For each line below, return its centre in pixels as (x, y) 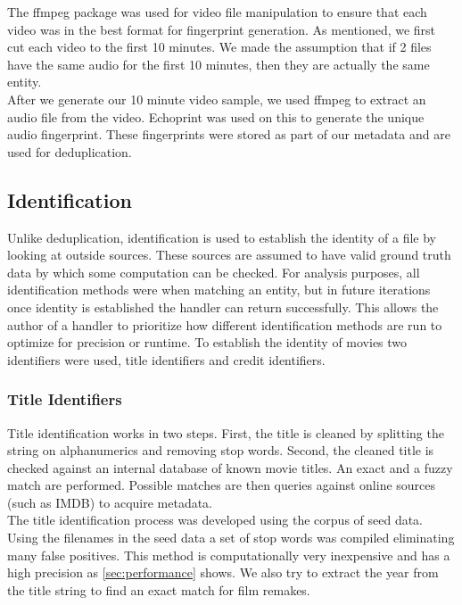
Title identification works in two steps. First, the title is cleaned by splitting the (226, 432)
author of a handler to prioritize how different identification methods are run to (225, 324)
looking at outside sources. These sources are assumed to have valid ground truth (229, 255)
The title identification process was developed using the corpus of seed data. (215, 520)
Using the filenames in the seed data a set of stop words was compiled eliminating (231, 538)
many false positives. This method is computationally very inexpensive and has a (229, 555)
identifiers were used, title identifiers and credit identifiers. (166, 359)
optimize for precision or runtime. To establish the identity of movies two (207, 342)
